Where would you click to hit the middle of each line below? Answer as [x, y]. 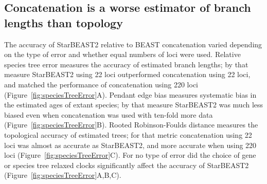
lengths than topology [64, 22]
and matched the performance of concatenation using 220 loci [101, 84]
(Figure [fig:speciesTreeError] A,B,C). [63, 175]
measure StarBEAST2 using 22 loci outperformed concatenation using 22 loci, [127, 74]
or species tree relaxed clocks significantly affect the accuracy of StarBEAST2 [127, 165]
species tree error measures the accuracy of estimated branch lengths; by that [126, 64]
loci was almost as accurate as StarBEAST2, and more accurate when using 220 [130, 145]
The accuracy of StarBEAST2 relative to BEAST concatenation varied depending [133, 44]
